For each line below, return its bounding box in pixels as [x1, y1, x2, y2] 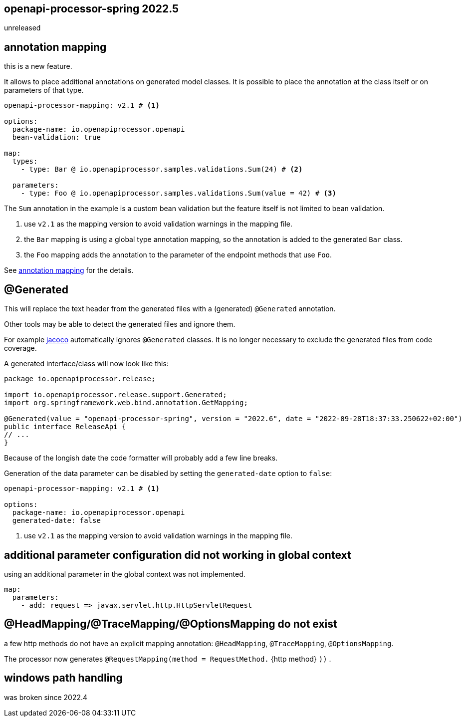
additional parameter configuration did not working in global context [4, 548, 351, 561]
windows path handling [4, 672, 123, 685]
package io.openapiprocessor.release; [4, 375, 156, 383]
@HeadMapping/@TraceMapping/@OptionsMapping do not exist [4, 618, 337, 631]
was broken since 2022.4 [4, 693, 88, 702]
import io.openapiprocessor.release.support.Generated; [4, 391, 227, 399]
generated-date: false [12, 516, 101, 525]
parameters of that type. [4, 86, 84, 95]
